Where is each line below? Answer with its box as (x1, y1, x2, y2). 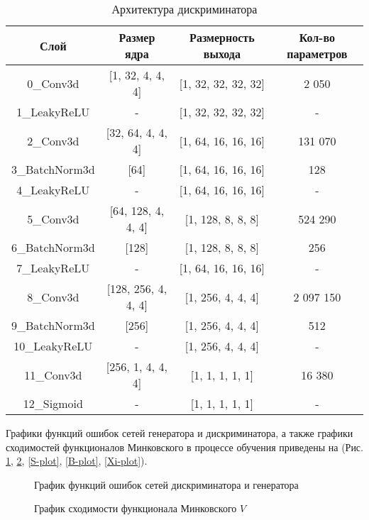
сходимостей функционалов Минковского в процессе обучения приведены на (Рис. (6, 439, 363, 454)
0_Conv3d (27, 74, 79, 92)
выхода (203, 45, 241, 62)
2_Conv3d (27, 132, 79, 149)
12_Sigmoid (23, 395, 83, 411)
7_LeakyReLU (16, 260, 90, 276)
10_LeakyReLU (13, 338, 93, 354)
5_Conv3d (27, 210, 79, 227)
